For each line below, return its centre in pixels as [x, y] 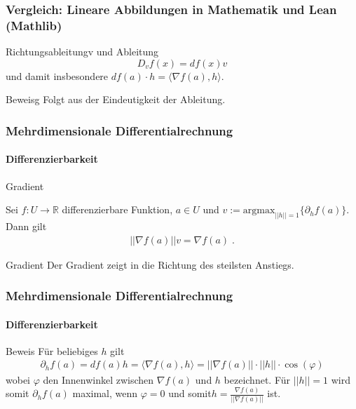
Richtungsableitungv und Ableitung [82, 52]
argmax [259, 211]
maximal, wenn [105, 393]
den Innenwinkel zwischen [98, 379]
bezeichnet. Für [257, 379]
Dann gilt [26, 226]
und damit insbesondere [57, 75]
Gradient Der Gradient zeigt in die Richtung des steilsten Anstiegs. [150, 264]
